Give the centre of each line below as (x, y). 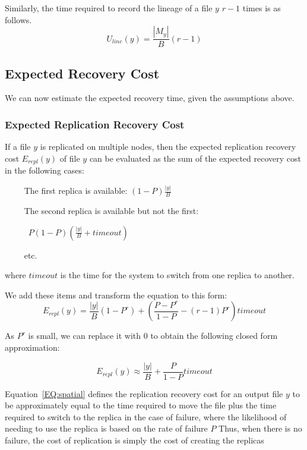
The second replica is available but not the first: (111, 211)
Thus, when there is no (260, 428)
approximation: (32, 347)
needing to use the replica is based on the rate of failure (106, 428)
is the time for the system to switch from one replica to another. (177, 275)
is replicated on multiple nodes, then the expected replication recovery (168, 147)
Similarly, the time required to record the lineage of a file (109, 8)
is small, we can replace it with (85, 336)
